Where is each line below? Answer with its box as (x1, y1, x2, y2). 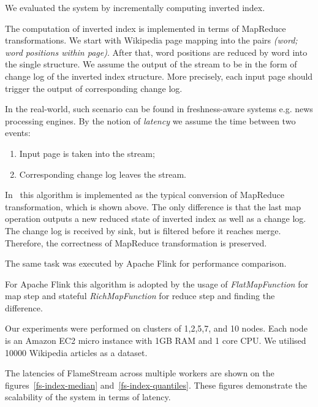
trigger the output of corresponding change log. (5, 82, 183, 94)
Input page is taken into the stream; (19, 146, 155, 159)
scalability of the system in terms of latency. (5, 390, 171, 403)
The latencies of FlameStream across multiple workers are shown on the (5, 367, 274, 379)
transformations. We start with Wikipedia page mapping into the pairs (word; (5, 34, 298, 47)
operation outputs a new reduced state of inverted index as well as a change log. (5, 212, 306, 225)
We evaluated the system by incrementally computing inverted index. (5, 1, 265, 13)
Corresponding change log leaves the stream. (19, 167, 186, 180)
